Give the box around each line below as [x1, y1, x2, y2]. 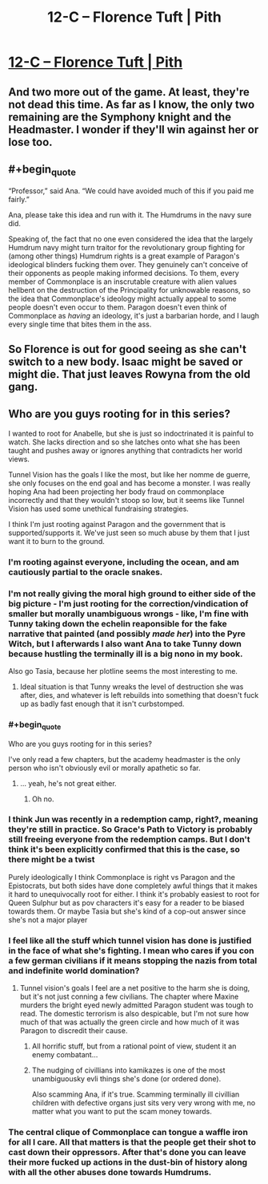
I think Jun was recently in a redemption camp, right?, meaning [8, 814, 258, 825]
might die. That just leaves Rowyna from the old [8, 367, 250, 381]
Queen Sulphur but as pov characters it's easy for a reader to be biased [8, 898, 245, 907]
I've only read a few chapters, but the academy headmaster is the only [8, 754, 241, 764]
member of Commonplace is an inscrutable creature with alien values [8, 277, 238, 286]
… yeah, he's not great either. [19, 778, 118, 788]
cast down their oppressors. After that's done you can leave [8, 1147, 246, 1158]
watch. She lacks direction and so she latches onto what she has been [8, 437, 240, 447]
